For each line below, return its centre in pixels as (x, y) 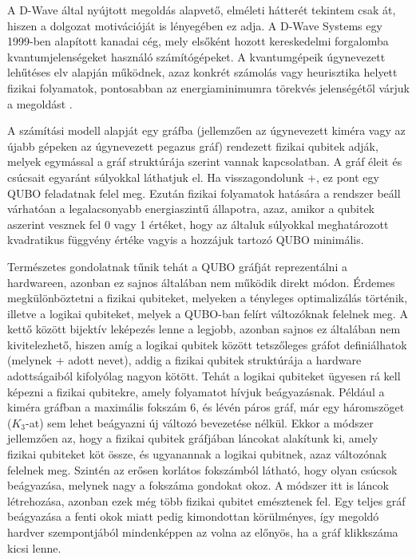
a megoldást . (40, 103)
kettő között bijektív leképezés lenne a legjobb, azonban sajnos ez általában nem (204, 329)
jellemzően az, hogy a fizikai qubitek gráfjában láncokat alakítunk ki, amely (193, 438)
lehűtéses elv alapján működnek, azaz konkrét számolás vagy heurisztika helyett (202, 72)
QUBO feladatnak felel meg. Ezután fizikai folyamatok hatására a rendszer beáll (204, 193)
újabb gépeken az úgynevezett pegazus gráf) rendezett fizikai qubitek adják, (193, 146)
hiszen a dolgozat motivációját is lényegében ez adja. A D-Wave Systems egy (195, 25)
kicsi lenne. (34, 547)
